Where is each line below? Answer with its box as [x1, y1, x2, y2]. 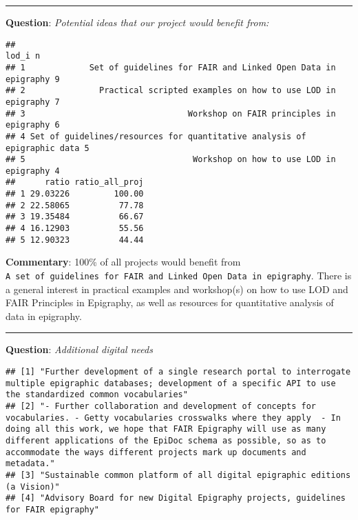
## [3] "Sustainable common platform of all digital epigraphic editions [6, 470, 351, 480]
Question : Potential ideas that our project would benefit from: [6, 15, 269, 29]
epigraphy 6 [6, 120, 60, 130]
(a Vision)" [6, 481, 60, 492]
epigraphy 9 [6, 74, 60, 84]
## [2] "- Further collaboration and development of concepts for [6, 401, 317, 411]
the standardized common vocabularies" [6, 390, 188, 400]
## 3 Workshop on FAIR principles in [6, 108, 336, 119]
